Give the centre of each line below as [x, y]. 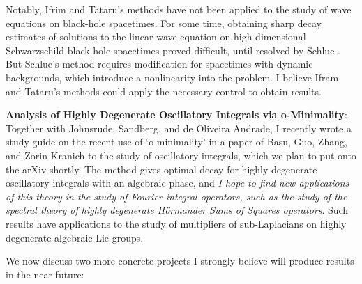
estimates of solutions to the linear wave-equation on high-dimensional [156, 37]
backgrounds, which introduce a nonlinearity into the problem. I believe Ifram [172, 77]
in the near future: [45, 274]
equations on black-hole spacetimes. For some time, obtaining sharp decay [164, 23]
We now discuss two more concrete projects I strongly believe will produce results [180, 261]
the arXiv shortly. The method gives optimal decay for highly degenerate [161, 169]
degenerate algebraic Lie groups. [75, 237]
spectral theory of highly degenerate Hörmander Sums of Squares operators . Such [177, 210]
